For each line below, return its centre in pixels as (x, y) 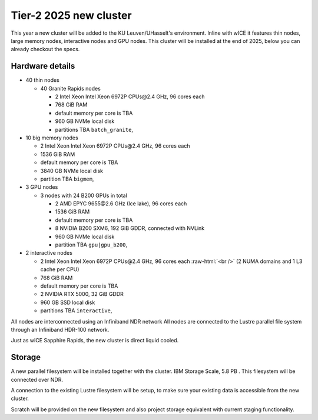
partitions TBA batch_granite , (94, 129)
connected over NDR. (37, 379)
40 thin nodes (43, 80)
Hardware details (43, 66)
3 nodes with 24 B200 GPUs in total (84, 195)
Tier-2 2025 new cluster (71, 15)
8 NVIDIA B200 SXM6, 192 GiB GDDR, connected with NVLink (130, 228)
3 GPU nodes (42, 187)
